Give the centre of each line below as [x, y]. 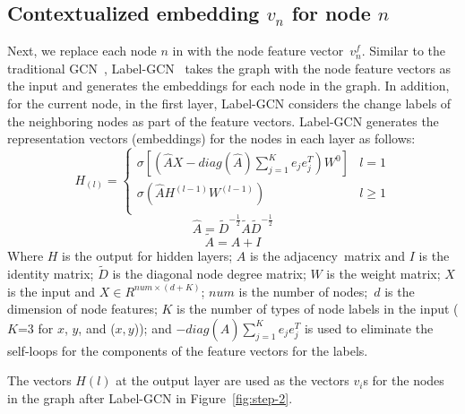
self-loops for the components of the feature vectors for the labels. [188, 350]
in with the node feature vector [258, 51]
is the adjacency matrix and [327, 256]
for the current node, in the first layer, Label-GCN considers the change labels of [229, 103]
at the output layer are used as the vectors [232, 380]
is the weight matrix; [383, 273]
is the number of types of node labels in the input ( [318, 309]
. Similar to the [404, 51]
